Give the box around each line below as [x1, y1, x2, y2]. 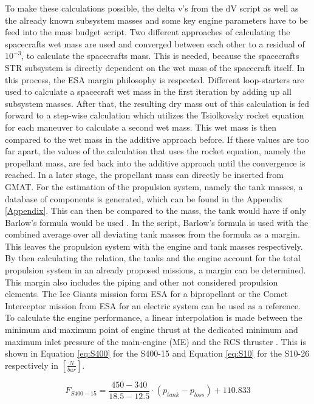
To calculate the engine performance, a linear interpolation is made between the [5, 311, 302, 324]
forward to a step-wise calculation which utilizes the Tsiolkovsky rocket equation [5, 109, 304, 122]
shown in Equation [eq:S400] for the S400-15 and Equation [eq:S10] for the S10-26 [5, 347, 310, 360]
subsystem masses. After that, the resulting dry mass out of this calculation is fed [5, 97, 310, 109]
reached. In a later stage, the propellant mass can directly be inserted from [5, 168, 284, 181]
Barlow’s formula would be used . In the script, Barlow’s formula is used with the [5, 216, 309, 228]
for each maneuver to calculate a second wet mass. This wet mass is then [5, 120, 276, 133]
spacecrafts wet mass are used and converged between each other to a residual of [5, 37, 305, 50]
